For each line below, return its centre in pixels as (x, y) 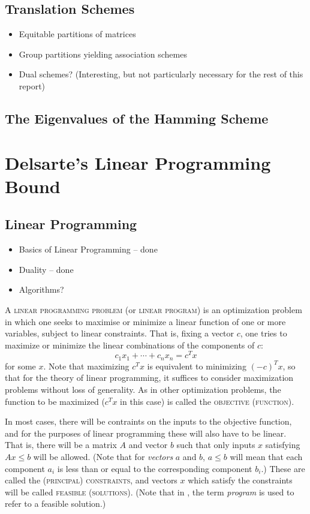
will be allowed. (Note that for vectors (103, 456)
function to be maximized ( (55, 401)
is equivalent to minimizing (197, 366)
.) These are (283, 468)
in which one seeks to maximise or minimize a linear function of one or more (145, 321)
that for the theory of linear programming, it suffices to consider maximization (149, 378)
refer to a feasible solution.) (55, 504)
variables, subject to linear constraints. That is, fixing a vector (120, 333)
